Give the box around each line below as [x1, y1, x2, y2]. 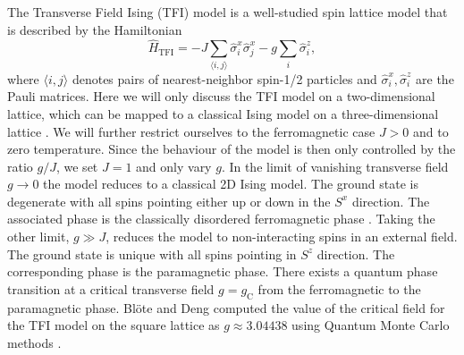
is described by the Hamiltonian [7, 20, 182, 38]
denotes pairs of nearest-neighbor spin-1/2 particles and [72, 69, 377, 88]
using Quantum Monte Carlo [291, 316, 450, 334]
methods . [7, 333, 62, 351]
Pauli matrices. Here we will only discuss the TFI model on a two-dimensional [7, 87, 435, 106]
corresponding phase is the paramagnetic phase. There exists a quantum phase [7, 262, 438, 281]
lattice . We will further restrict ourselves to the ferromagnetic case [7, 122, 375, 140]
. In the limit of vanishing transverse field [221, 156, 449, 175]
